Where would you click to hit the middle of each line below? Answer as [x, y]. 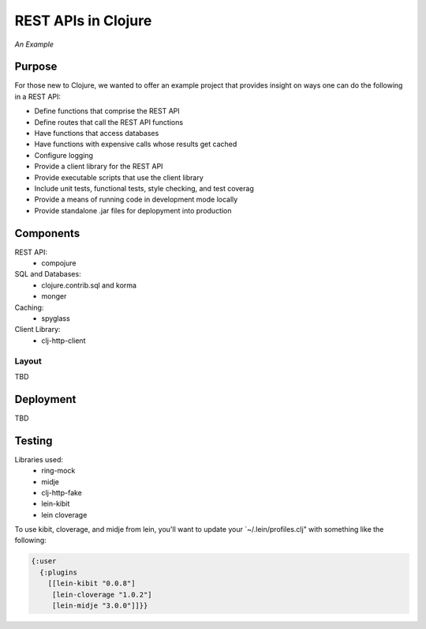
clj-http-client [64, 341]
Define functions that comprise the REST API [107, 111]
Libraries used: [39, 459]
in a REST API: [38, 96]
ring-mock [58, 471]
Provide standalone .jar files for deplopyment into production [133, 210]
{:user [44, 561]
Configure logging [64, 155]
